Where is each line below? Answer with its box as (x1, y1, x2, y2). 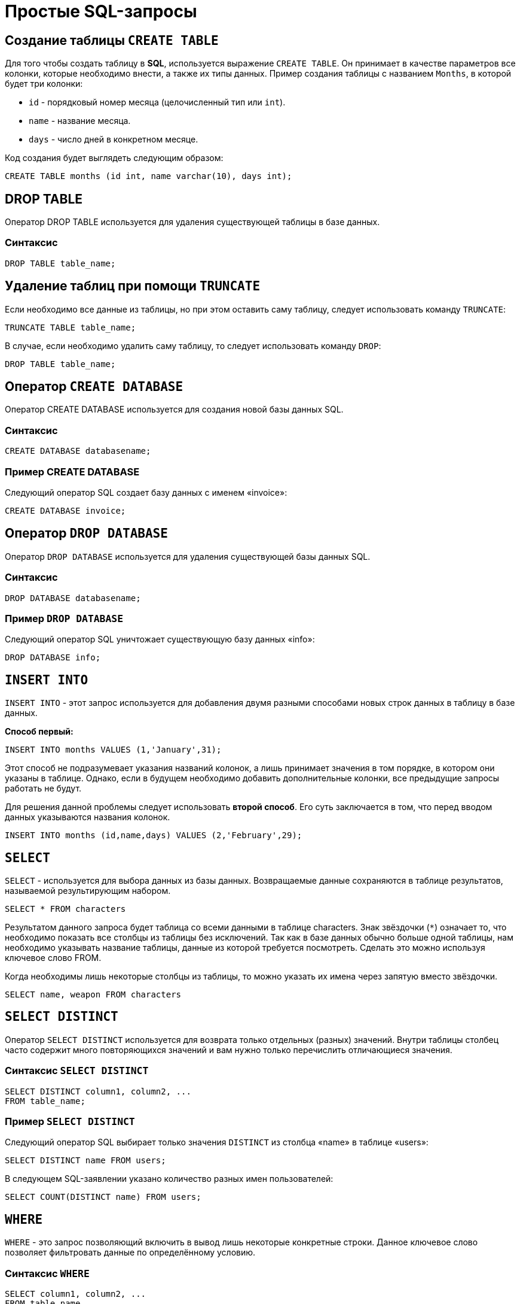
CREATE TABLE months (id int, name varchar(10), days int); (5, 171, 292, 181)
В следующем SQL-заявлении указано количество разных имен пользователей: (5, 1173, 334, 1184)
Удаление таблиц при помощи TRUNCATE (5, 278, 261, 294)
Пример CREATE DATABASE (5, 465, 140, 478)
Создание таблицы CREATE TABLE (5, 32, 219, 48)
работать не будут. (5, 783, 82, 794)
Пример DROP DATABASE (5, 612, 123, 624)
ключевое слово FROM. (5, 952, 102, 963)
